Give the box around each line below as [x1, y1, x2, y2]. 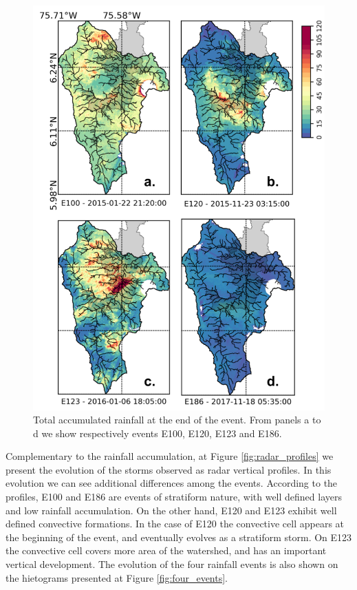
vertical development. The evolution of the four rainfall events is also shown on [6, 557, 338, 571]
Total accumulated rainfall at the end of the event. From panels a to [33, 412, 321, 427]
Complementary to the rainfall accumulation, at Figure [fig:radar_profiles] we [6, 449, 334, 463]
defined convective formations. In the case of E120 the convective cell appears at [6, 516, 344, 531]
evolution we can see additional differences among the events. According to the [6, 476, 338, 490]
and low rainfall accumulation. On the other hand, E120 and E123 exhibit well [6, 503, 337, 517]
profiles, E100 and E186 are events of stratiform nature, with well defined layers [6, 489, 342, 504]
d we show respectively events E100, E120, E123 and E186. [33, 425, 282, 440]
